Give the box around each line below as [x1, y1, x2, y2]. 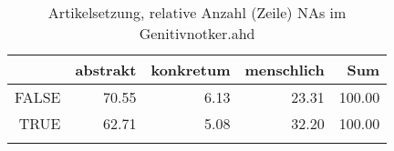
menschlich [244, 59, 325, 80]
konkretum [150, 59, 231, 80]
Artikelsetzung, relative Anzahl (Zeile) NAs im [47, 2, 347, 23]
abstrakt [75, 59, 137, 80]
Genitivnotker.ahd [139, 23, 255, 44]
